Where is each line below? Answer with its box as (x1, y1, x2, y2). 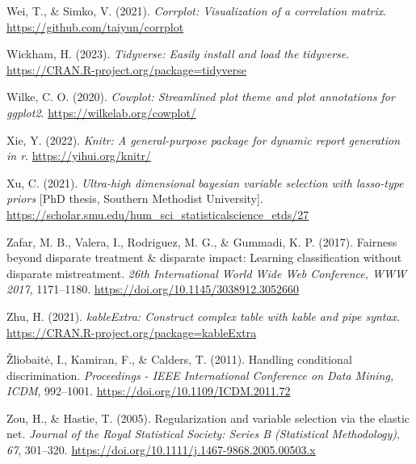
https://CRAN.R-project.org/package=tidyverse (6, 61, 247, 78)
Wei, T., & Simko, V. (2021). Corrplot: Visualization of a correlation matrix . (6, 2, 387, 19)
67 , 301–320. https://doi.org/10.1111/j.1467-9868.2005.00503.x (6, 441, 316, 458)
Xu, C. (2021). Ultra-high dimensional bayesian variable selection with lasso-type (6, 174, 404, 191)
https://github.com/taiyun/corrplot (6, 18, 184, 35)
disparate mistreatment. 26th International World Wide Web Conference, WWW (6, 264, 406, 281)
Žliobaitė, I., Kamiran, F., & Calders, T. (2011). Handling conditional (6, 351, 352, 368)
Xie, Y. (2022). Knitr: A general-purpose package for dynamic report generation (6, 131, 401, 148)
